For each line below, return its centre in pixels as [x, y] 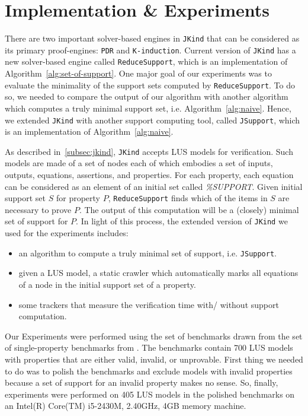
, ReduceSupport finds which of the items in [188, 198]
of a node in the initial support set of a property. [107, 284]
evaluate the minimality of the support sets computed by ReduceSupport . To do [150, 85]
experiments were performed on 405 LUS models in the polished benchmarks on [150, 394]
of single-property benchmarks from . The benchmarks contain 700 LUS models [149, 347]
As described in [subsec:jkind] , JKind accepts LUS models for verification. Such [149, 151]
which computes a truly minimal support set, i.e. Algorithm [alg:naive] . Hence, [148, 108]
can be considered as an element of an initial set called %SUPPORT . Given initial [154, 186]
